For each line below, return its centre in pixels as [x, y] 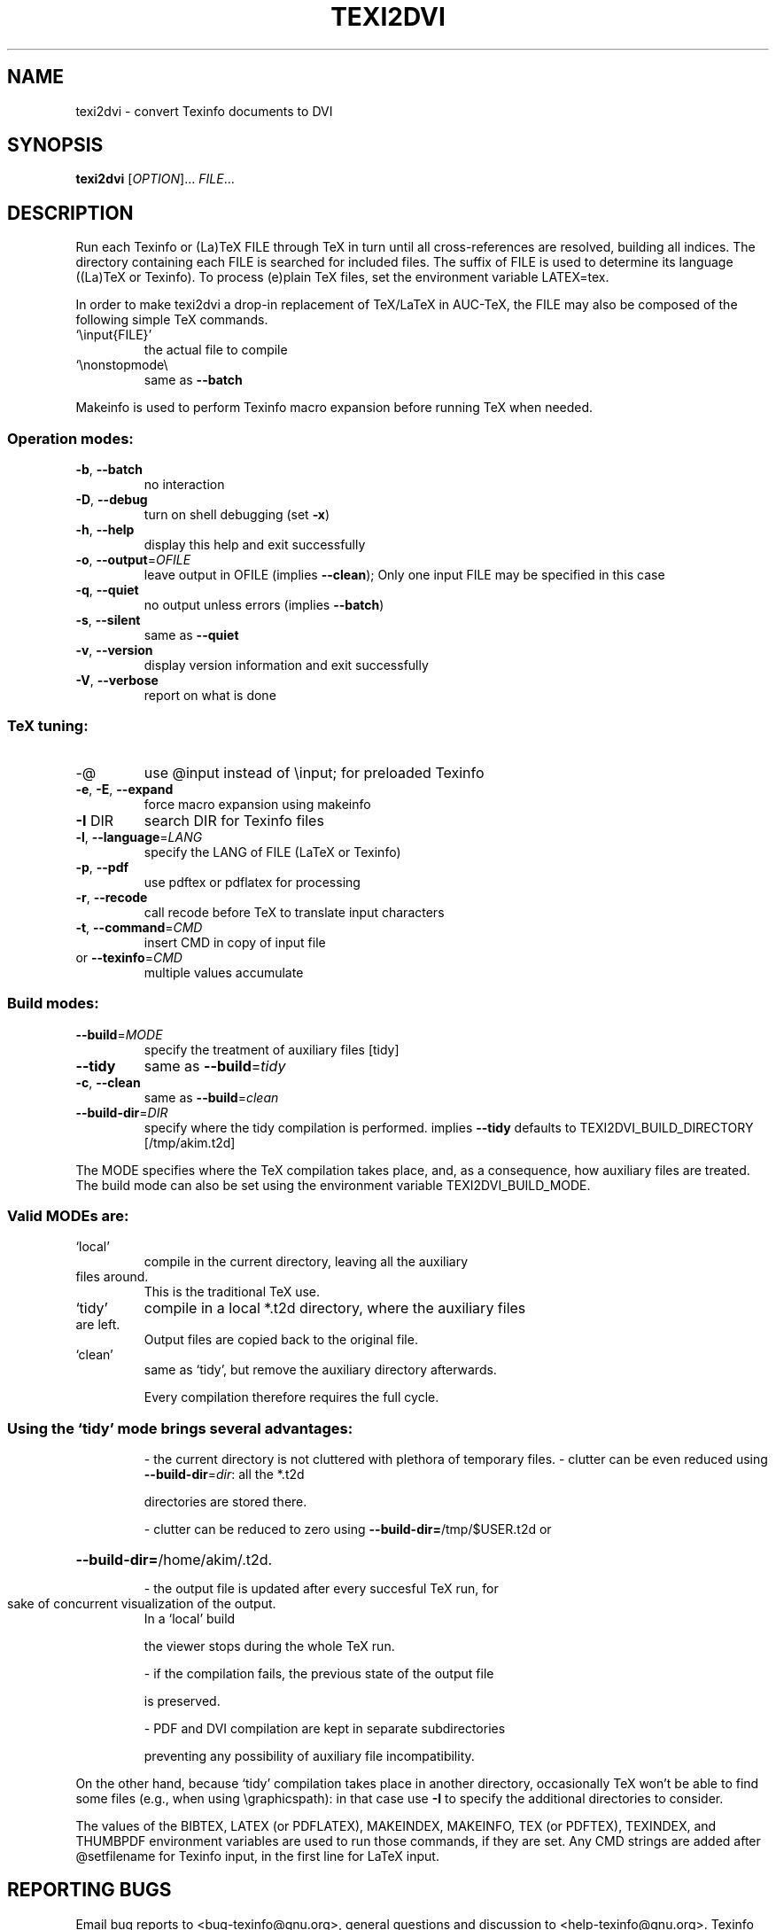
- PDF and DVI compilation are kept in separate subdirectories [325, 1729]
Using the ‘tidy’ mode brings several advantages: [180, 1428]
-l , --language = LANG [139, 837]
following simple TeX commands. [172, 320]
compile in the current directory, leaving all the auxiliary [306, 1262]
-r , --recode [112, 897]
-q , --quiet [107, 590]
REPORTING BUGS [89, 1890]
